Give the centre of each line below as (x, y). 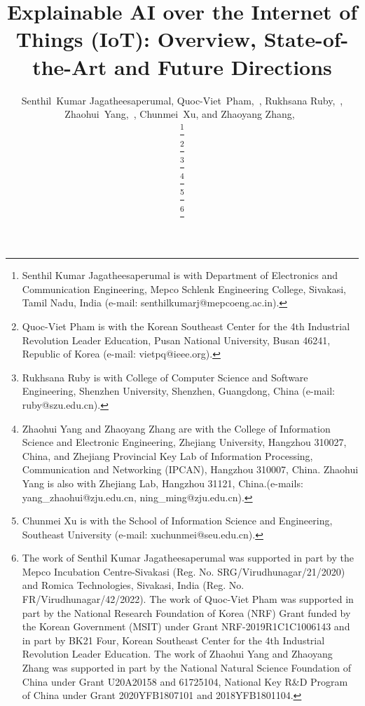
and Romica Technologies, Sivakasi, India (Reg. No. (133, 585)
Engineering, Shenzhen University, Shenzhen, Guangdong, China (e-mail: (178, 391)
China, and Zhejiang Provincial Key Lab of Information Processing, (167, 455)
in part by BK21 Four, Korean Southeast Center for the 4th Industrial (173, 640)
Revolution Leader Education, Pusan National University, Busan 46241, (176, 340)
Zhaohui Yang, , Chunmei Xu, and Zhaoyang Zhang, (180, 114)
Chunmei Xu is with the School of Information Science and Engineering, (177, 521)
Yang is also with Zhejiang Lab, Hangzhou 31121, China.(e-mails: (163, 483)
